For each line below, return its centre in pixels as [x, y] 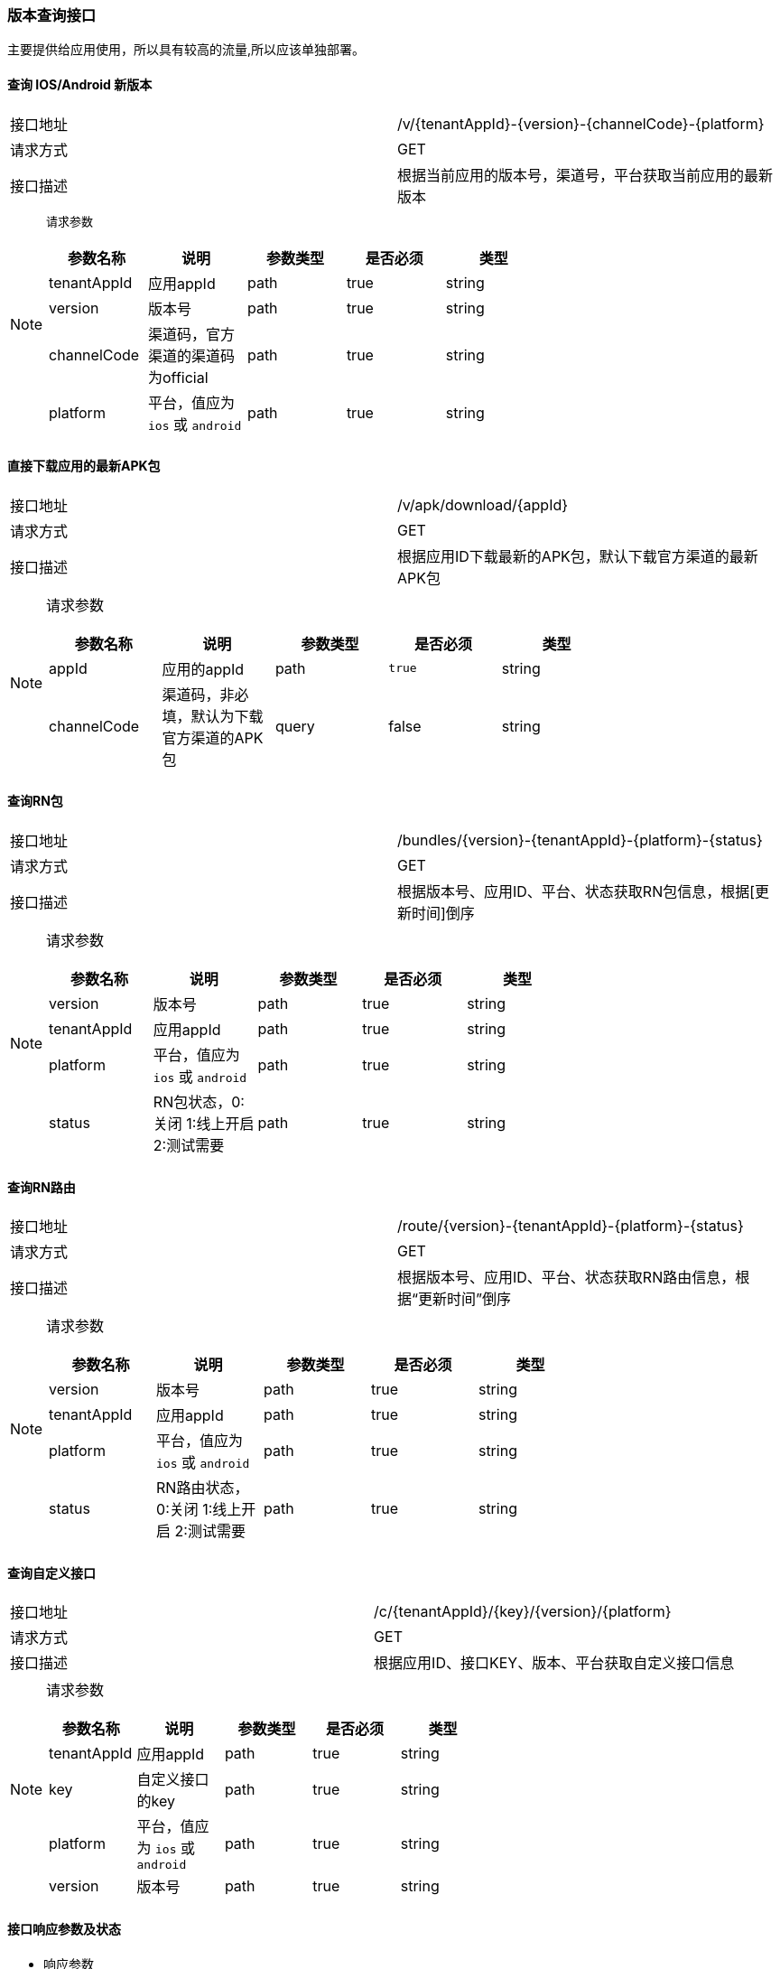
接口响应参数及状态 [64, 1929]
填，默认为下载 [213, 716]
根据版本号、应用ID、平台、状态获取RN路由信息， [566, 1278]
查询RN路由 [42, 1187]
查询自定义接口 [51, 1572]
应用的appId [203, 669]
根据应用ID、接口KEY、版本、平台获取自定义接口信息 [554, 1663]
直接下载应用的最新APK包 [84, 466]
